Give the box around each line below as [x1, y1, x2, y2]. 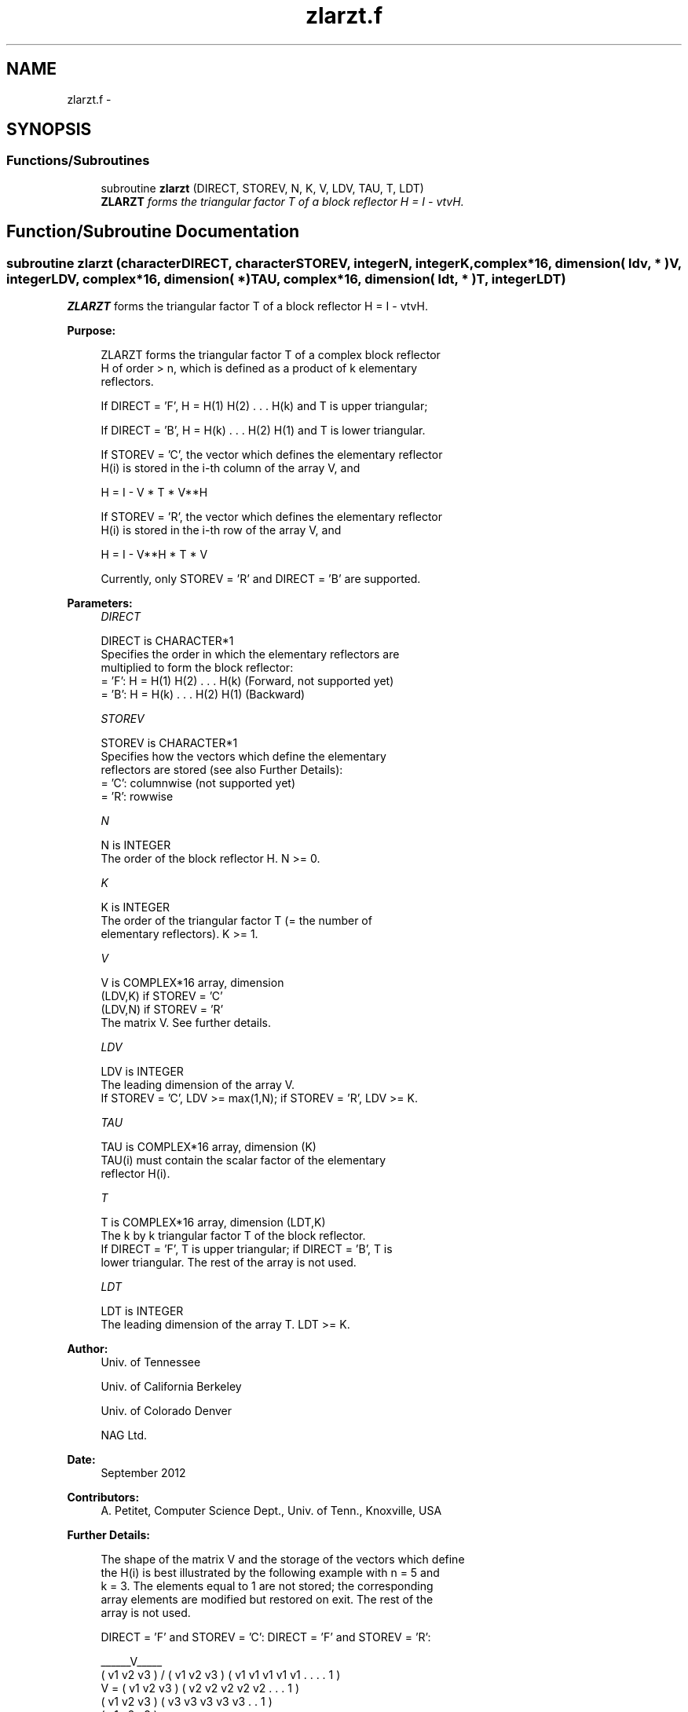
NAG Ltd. [101, 1428, 148, 1443]
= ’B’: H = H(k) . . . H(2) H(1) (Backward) [101, 687, 306, 702]
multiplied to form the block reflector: [101, 661, 294, 675]
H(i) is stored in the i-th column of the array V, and [101, 461, 360, 475]
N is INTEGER [101, 838, 171, 852]
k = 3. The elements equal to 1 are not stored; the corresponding [101, 1579, 434, 1593]
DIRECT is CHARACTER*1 [101, 634, 234, 648]
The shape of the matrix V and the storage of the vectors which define [101, 1553, 465, 1567]
